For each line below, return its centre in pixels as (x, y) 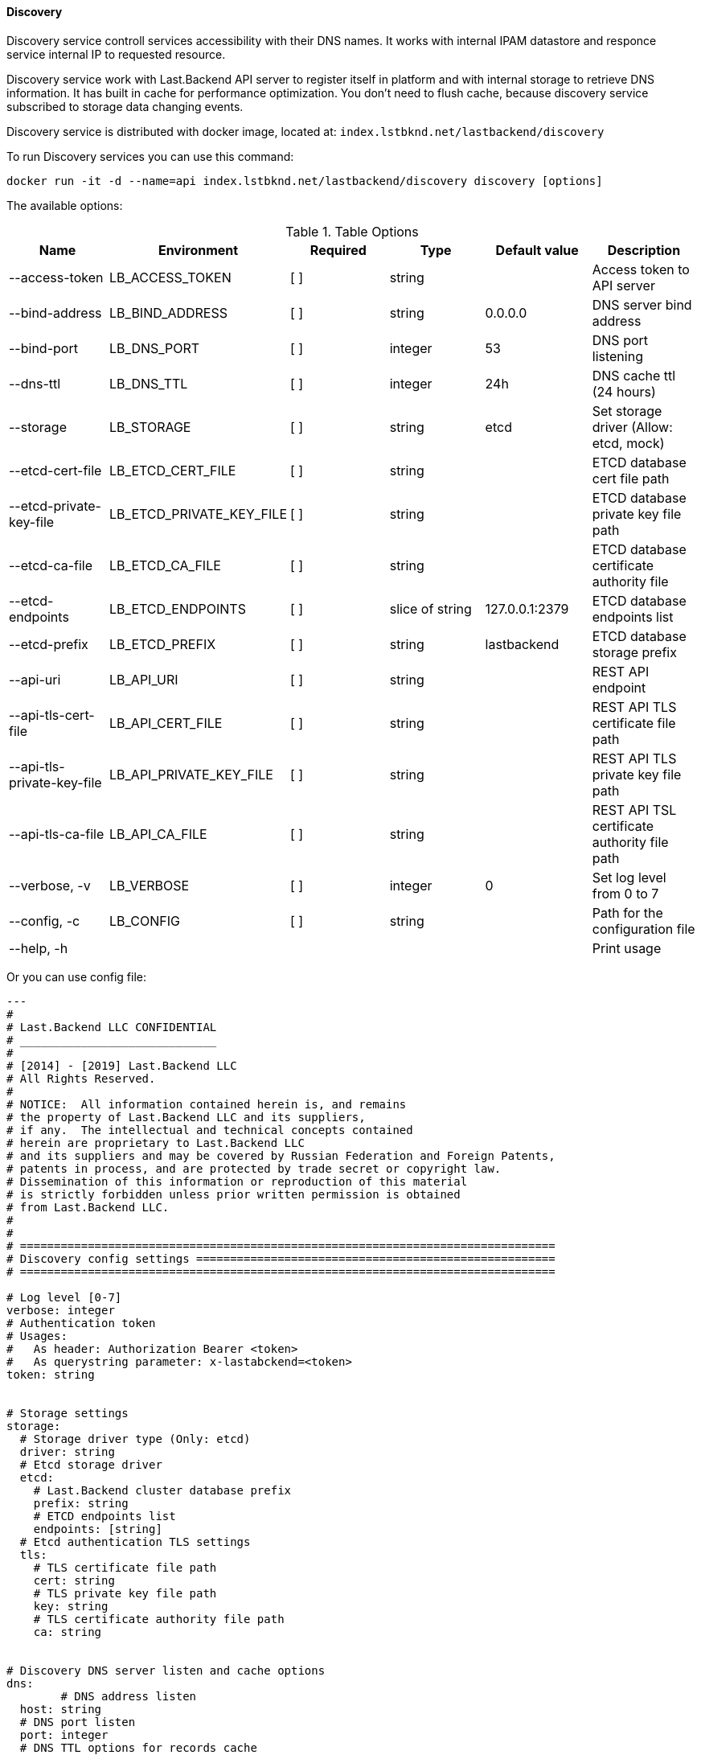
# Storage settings (68, 1413)
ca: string (68, 1632)
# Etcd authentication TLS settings (135, 1541)
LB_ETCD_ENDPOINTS (178, 608)
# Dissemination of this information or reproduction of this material (237, 1181)
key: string (71, 1606)
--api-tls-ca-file (57, 834)
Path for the (627, 912)
